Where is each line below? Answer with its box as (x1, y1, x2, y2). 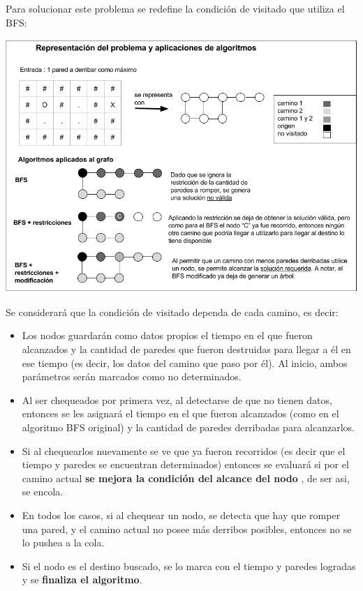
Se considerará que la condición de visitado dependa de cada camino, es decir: (6, 304, 339, 319)
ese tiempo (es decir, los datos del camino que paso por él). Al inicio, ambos (22, 355, 348, 370)
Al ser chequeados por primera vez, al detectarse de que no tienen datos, (22, 392, 332, 407)
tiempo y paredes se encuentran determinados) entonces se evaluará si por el (22, 457, 349, 472)
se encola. (22, 484, 64, 499)
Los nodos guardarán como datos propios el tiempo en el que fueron (22, 328, 313, 343)
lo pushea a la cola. (22, 535, 105, 550)
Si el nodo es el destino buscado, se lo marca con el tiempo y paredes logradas (22, 558, 356, 573)
